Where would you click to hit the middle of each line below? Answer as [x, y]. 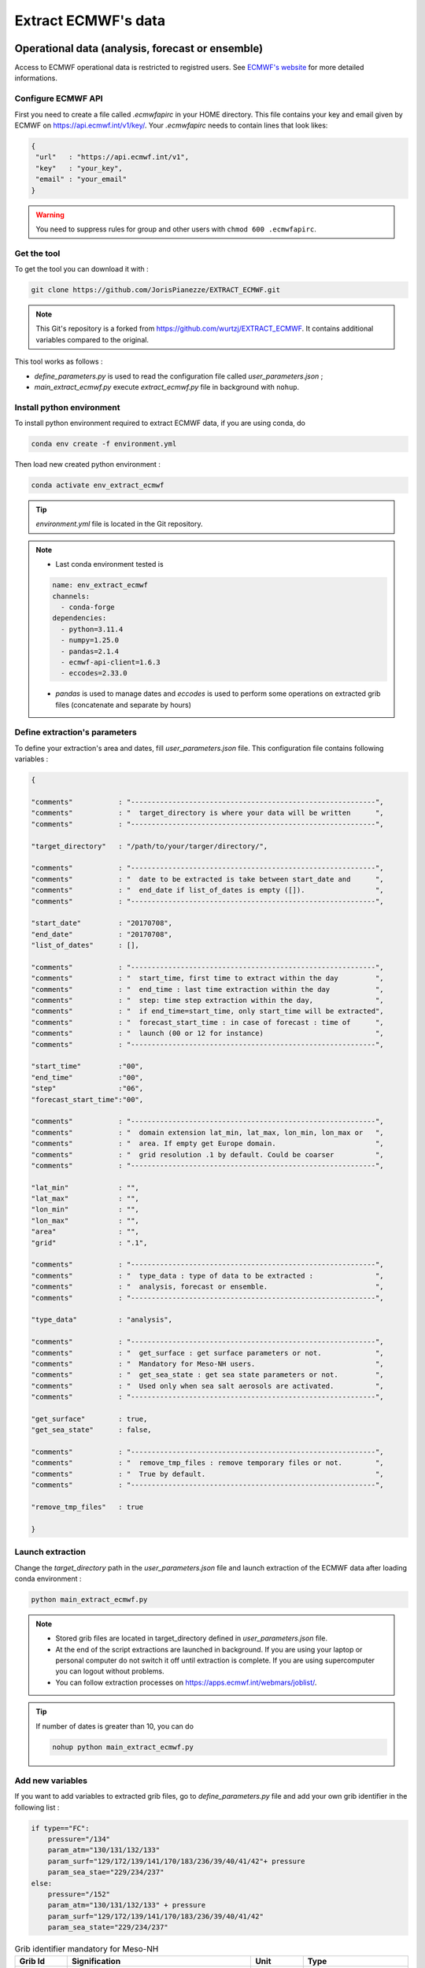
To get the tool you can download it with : [81, 269]
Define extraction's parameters [76, 732]
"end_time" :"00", [87, 1077]
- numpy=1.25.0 [90, 640]
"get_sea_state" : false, [92, 1430]
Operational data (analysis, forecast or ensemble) [139, 48]
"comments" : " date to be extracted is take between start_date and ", [208, 879]
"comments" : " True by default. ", [208, 1474]
